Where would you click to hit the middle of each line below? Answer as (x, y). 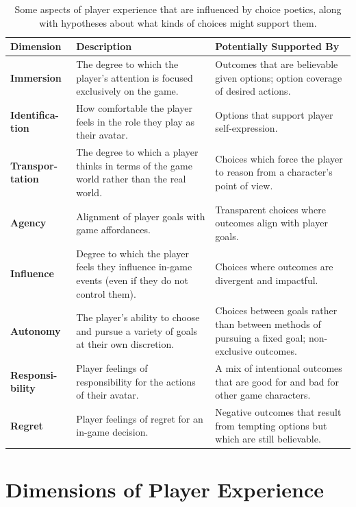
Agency (28, 223)
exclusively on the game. (127, 91)
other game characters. (263, 395)
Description (104, 46)
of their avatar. (107, 395)
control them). (106, 293)
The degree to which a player (137, 152)
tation (25, 179)
